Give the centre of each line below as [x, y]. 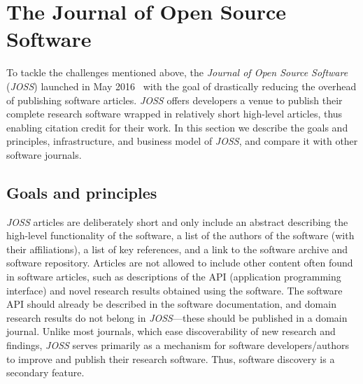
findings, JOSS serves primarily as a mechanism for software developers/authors [178, 345]
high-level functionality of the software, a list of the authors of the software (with [180, 235]
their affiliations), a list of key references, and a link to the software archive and [177, 249]
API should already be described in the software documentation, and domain [171, 304]
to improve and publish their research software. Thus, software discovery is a [171, 358]
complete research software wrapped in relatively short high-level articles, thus [175, 114]
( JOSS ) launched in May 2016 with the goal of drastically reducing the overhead [181, 86]
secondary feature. [45, 372]
